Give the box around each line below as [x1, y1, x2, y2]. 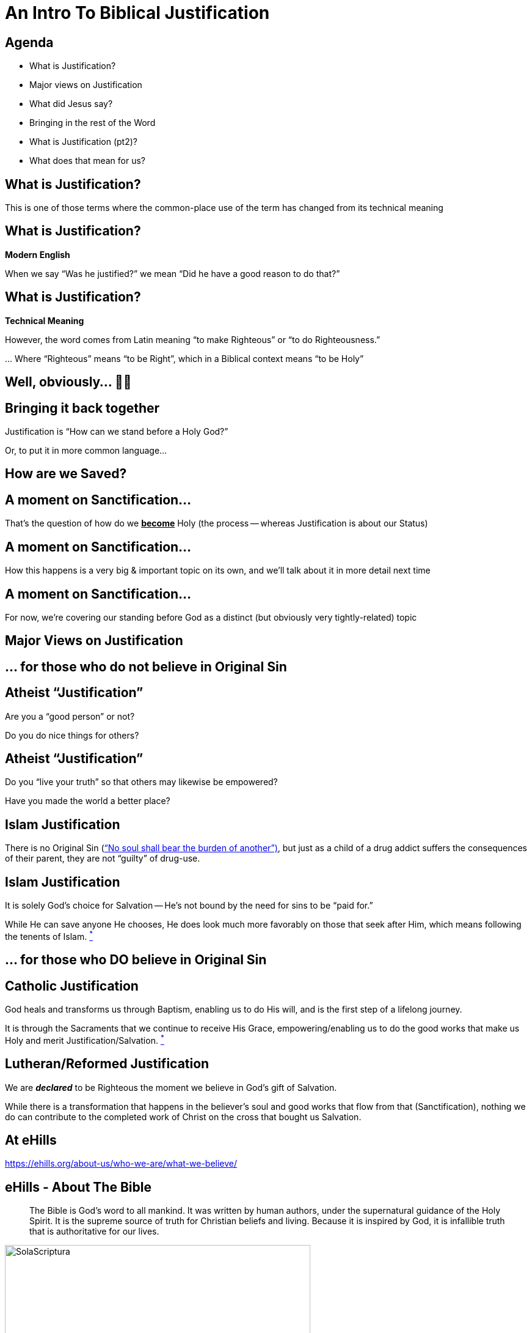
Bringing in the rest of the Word [29, 117, 156, 128]
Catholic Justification [5, 978, 139, 994]
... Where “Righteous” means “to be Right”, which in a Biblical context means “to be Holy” [5, 353, 364, 364]
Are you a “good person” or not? [5, 711, 135, 722]
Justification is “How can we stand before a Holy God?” [5, 426, 228, 437]
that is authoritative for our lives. [29, 1226, 159, 1237]
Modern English [5, 249, 70, 260]
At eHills [5, 1132, 57, 1148]
